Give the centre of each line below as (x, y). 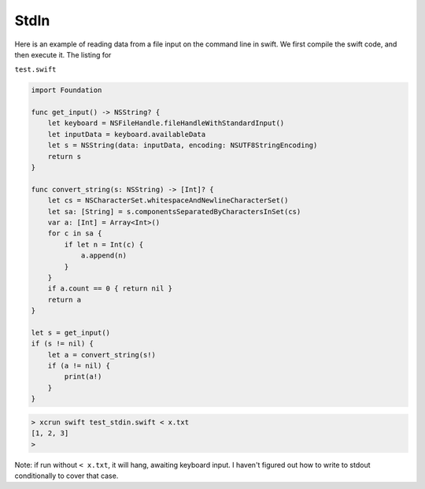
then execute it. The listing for (63, 54)
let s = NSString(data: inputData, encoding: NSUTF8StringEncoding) (183, 145)
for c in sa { (75, 233)
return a (65, 300)
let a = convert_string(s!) (102, 355)
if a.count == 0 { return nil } (110, 289)
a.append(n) (104, 256)
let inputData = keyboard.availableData (127, 134)
